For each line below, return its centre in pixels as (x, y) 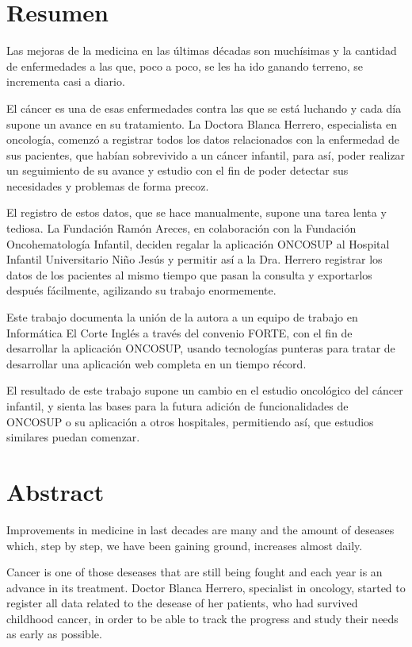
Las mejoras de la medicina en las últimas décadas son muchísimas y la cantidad (202, 50)
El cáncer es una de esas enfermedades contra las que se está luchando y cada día (204, 108)
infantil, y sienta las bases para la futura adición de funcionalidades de (177, 406)
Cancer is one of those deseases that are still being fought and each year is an (195, 572)
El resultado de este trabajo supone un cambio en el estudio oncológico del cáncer (205, 390)
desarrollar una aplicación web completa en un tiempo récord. (156, 363)
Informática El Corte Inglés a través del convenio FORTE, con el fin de (179, 332)
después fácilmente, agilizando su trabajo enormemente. (141, 290)
